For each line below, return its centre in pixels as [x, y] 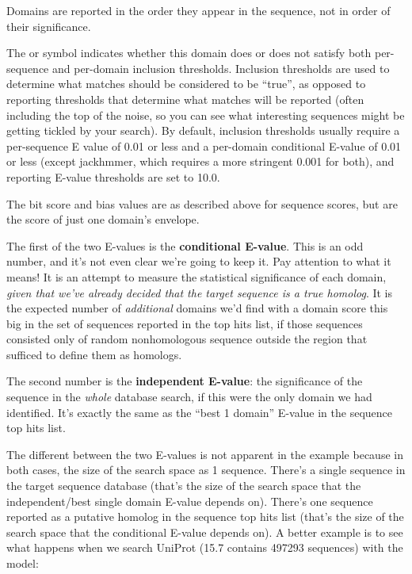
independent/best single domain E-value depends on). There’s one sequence [190, 501]
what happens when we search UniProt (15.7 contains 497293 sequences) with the [205, 547]
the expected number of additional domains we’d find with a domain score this [197, 308]
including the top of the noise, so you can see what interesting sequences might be [206, 115]
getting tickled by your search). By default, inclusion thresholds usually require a [203, 130]
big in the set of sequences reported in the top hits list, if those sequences [185, 323]
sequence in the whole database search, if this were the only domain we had [189, 397]
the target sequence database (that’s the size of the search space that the [184, 486]
